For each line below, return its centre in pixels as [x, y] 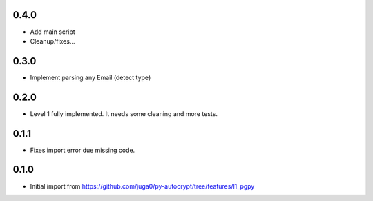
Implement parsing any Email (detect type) [90, 77]
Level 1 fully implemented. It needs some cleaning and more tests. [124, 113]
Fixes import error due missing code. [83, 150]
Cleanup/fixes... [52, 41]
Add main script [52, 32]
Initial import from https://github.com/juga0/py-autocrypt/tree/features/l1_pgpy [142, 186]
